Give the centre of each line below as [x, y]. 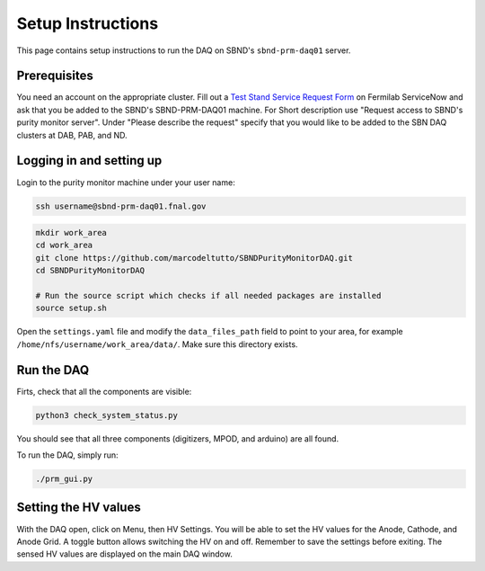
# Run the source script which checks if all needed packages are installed [208, 296]
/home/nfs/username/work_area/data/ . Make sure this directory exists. [157, 344]
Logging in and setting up [89, 161]
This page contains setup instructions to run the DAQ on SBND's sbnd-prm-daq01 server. [184, 50]
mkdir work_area [71, 233]
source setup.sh [71, 308]
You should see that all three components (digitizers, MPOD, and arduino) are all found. [178, 438]
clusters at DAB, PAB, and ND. [72, 135]
